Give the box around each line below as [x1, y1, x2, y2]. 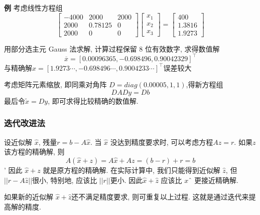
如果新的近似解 [4, 191, 53, 202]
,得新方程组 [186, 79, 223, 90]
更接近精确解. [194, 174, 238, 185]
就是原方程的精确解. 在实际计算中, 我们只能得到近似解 [43, 164, 220, 175]
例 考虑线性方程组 [4, 3, 63, 13]
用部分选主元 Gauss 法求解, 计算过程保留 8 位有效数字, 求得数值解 [4, 43, 220, 54]
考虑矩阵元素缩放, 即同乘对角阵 [4, 79, 107, 90]
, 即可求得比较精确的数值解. [48, 95, 139, 106]
